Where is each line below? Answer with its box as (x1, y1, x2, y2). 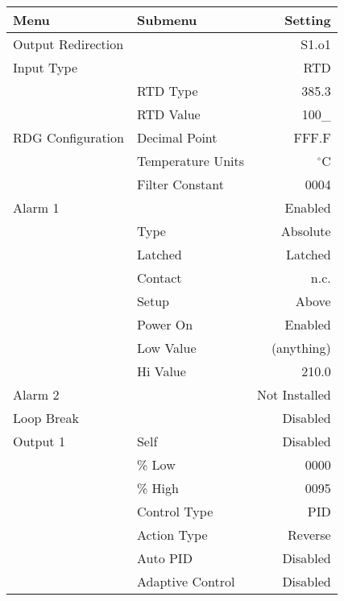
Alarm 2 (13, 385, 60, 404)
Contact (136, 268, 182, 287)
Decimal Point (136, 128, 218, 147)
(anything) (271, 338, 331, 357)
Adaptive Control (136, 572, 235, 591)
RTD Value (136, 105, 201, 123)
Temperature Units (136, 151, 245, 170)
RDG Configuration (13, 128, 124, 147)
